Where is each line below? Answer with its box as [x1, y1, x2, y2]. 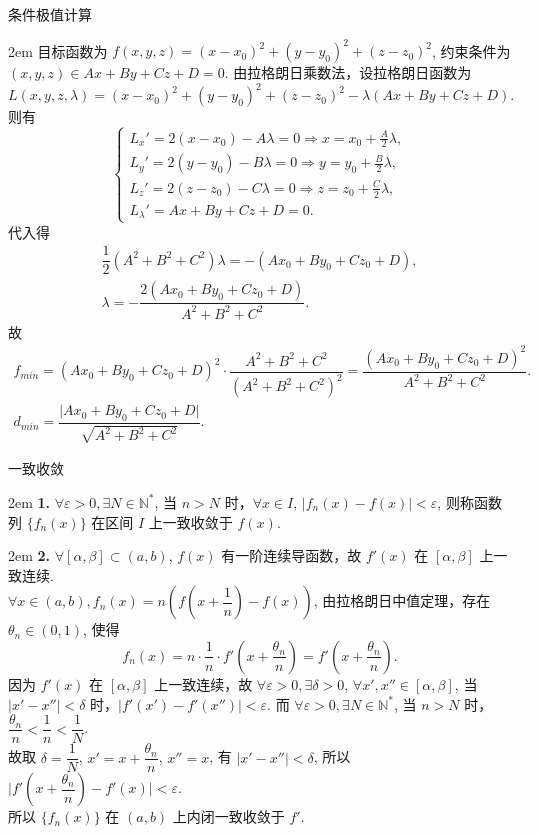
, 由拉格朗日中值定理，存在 [313, 590, 491, 611]
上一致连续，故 [154, 673, 253, 694]
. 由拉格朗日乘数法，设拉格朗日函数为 [224, 62, 472, 83]
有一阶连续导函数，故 [221, 545, 362, 566]
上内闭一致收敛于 [172, 806, 285, 827]
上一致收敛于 [148, 511, 233, 532]
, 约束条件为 [432, 40, 511, 61]
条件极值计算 [8, 4, 92, 24]
